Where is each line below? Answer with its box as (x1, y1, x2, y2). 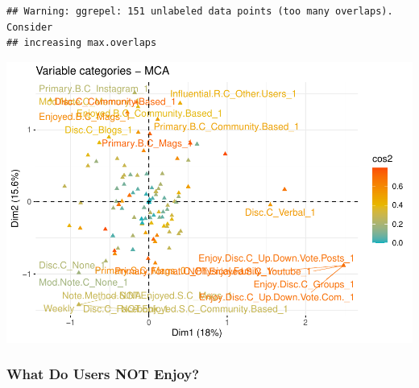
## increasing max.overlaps (6, 37, 157, 49)
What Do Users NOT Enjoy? (6, 364, 200, 384)
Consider (6, 21, 53, 33)
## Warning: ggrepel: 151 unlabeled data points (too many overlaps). (6, 6, 393, 17)
